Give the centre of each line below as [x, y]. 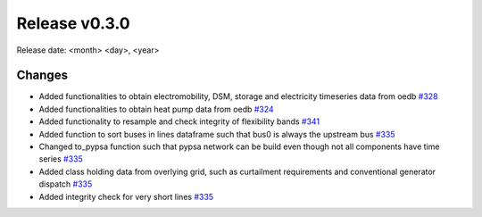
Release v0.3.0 [73, 23]
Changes [42, 75]
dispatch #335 [66, 184]
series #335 [61, 159]
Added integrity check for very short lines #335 [126, 196]
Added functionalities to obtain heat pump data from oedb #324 [156, 109]
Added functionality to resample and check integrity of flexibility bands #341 [179, 121]
